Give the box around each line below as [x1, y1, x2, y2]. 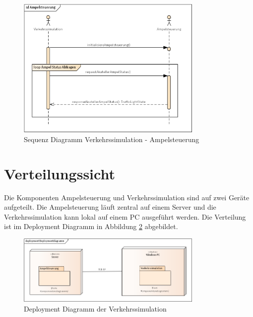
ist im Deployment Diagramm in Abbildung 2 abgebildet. [4, 221, 178, 232]
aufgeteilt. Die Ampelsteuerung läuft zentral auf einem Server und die [4, 202, 216, 212]
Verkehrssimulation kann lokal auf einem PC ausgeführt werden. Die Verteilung [4, 211, 246, 222]
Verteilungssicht [4, 163, 115, 183]
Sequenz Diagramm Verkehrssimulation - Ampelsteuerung [24, 134, 199, 144]
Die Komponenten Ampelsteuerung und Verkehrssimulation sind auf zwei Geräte [4, 192, 250, 202]
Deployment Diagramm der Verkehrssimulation [24, 304, 167, 314]
